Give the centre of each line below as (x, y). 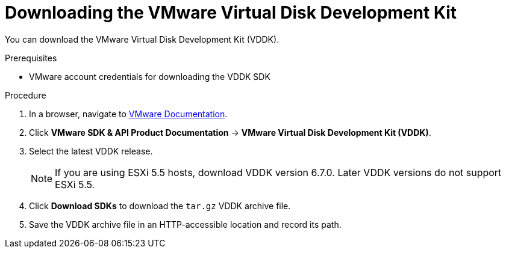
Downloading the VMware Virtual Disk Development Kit (231, 13)
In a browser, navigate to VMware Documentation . (128, 114)
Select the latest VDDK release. (91, 151)
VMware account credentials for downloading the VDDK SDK (150, 76)
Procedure (26, 95)
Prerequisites (31, 58)
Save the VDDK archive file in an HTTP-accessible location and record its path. (185, 224)
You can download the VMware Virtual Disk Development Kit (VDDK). (142, 39)
